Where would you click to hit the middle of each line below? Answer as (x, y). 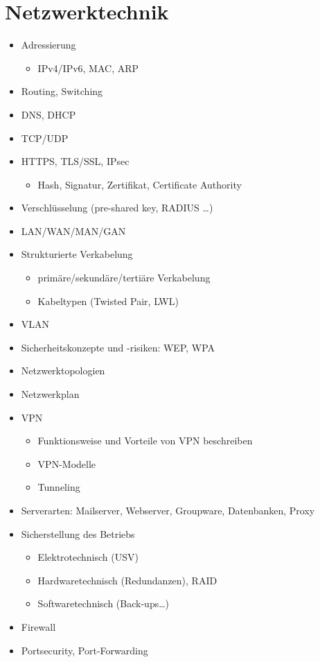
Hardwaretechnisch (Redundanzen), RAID (127, 580)
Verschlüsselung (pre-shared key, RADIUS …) (117, 208)
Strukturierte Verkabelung (77, 254)
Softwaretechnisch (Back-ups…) (104, 603)
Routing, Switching (62, 91)
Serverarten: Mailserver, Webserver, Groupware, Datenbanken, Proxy (168, 510)
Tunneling (59, 487)
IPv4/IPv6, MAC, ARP (88, 68)
